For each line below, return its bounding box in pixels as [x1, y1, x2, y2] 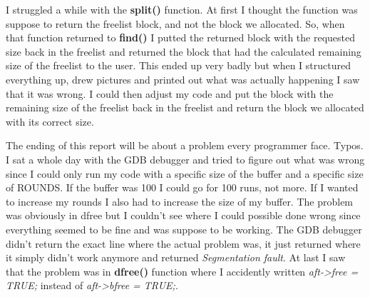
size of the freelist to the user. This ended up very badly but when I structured [6, 58, 351, 73]
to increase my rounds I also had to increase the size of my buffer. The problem [6, 193, 354, 208]
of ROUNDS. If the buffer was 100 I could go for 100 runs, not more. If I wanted [6, 180, 359, 195]
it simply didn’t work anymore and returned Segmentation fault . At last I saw [6, 250, 346, 265]
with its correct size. [6, 114, 94, 129]
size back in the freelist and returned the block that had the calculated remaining [6, 44, 361, 59]
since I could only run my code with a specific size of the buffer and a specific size [6, 166, 364, 181]
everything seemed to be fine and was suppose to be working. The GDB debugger [6, 221, 362, 236]
